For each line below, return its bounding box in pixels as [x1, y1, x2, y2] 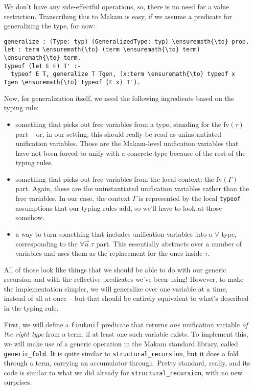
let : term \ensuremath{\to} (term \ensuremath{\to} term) [4, 46, 200, 53]
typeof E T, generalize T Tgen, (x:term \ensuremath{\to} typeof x [11, 71, 235, 78]
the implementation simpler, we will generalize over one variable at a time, [4, 283, 228, 293]
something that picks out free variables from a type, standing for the [15, 119, 221, 129]
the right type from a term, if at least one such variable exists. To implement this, [4, 329, 248, 339]
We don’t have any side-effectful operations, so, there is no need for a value [4, 1, 230, 11]
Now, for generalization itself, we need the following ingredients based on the [4, 93, 234, 103]
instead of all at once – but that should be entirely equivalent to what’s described [4, 293, 249, 303]
